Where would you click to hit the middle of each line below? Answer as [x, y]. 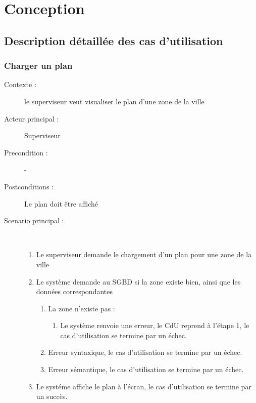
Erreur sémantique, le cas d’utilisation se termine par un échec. [146, 369]
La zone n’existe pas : [82, 308]
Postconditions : [29, 186]
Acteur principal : [32, 118]
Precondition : [26, 152]
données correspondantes [74, 291]
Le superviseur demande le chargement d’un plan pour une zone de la [144, 254]
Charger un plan [38, 66]
